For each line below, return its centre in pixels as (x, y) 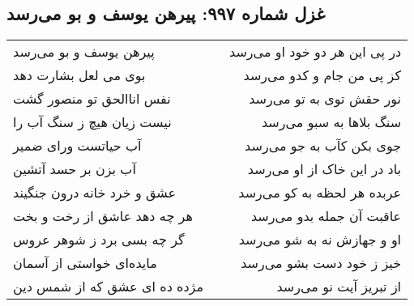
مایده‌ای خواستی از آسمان (85, 263)
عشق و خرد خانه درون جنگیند (95, 193)
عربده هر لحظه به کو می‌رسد (320, 193)
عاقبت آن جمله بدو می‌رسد (326, 216)
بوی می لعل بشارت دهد (79, 75)
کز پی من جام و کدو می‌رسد (322, 75)
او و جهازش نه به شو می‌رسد (320, 240)
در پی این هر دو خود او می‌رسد (316, 52)
